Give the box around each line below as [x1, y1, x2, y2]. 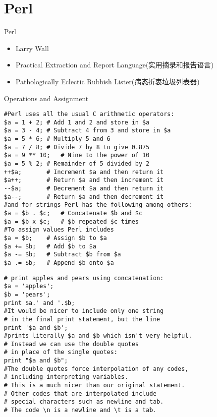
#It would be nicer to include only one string [4, 307, 164, 315]
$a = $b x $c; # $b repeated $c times [4, 218, 139, 225]
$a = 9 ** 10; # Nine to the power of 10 [4, 152, 150, 159]
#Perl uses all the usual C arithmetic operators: [4, 111, 174, 118]
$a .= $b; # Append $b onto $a [4, 259, 114, 266]
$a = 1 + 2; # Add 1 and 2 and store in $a [4, 119, 150, 126]
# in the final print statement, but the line [4, 315, 160, 323]
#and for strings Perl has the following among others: [4, 201, 192, 209]
